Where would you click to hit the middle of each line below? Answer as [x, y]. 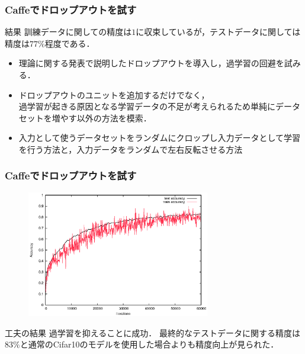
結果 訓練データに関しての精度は [68, 32]
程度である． [70, 43]
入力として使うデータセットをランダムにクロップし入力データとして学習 [159, 138]
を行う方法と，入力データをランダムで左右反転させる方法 [131, 149]
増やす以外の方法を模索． [102, 118]
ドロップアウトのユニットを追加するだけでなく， [114, 94]
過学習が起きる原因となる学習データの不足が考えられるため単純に [147, 106]
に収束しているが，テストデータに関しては [218, 32]
